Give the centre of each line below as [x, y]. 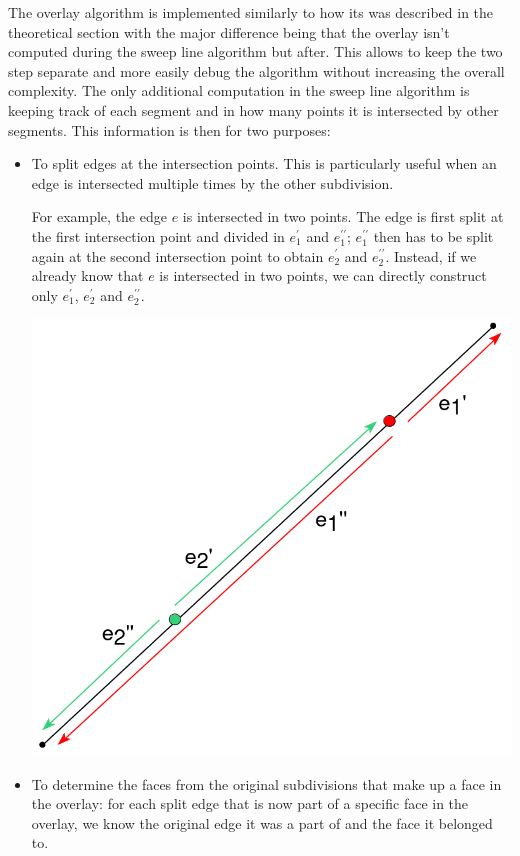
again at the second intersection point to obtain [177, 255]
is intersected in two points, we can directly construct [323, 275]
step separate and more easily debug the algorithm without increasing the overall [256, 70]
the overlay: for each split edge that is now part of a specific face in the [250, 803]
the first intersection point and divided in [158, 235]
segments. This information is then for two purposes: [169, 129]
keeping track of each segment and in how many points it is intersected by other [253, 109]
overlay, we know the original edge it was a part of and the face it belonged [262, 822]
